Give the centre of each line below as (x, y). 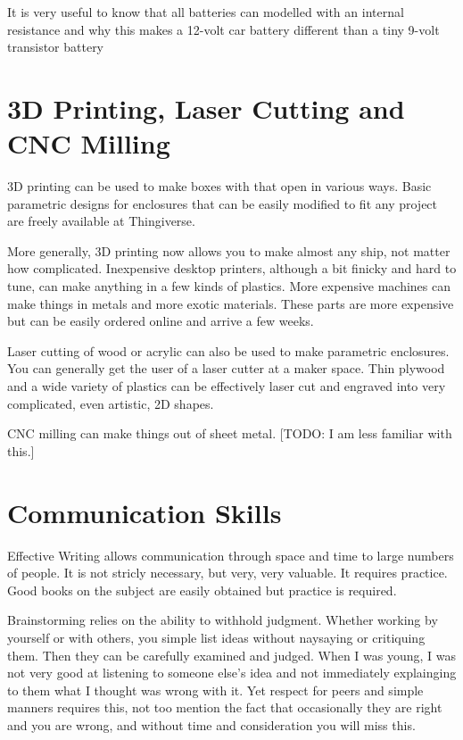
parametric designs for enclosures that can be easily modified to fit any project (223, 203)
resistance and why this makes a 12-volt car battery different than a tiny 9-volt (223, 29)
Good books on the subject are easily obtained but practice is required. (202, 590)
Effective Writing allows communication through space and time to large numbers (231, 555)
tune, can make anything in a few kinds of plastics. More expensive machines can (229, 286)
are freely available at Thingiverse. (101, 221)
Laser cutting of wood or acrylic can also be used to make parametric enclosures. (228, 350)
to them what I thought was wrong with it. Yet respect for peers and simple (215, 690)
